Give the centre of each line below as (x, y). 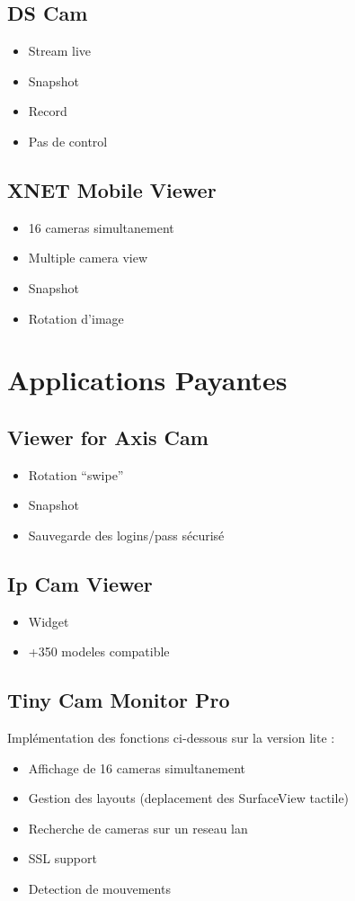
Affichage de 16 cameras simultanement (137, 767)
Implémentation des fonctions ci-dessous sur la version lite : (171, 738)
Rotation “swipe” (76, 474)
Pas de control (68, 141)
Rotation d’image (76, 318)
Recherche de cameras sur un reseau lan (138, 828)
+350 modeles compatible (99, 651)
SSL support (62, 858)
